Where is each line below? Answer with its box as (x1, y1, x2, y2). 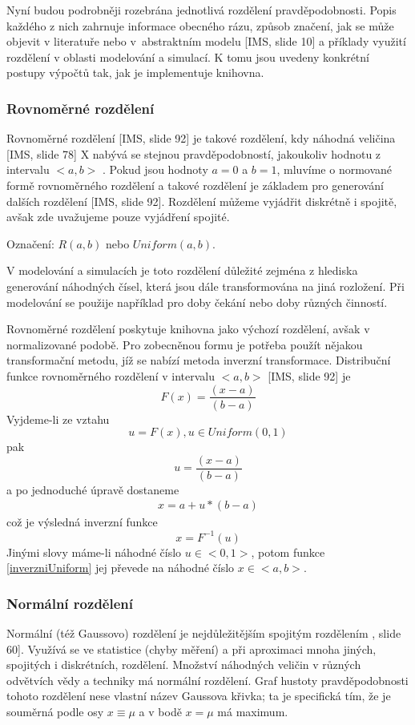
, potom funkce (251, 543, 325, 560)
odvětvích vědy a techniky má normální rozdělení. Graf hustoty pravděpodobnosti (6, 671, 409, 688)
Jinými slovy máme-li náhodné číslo (6, 543, 182, 560)
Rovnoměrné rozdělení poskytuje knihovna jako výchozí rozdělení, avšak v (6, 320, 370, 337)
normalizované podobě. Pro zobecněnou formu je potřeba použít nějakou (6, 336, 363, 352)
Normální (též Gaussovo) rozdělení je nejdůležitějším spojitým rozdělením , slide (6, 624, 401, 641)
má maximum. (217, 703, 288, 719)
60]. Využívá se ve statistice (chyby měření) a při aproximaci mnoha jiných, (6, 640, 377, 657)
